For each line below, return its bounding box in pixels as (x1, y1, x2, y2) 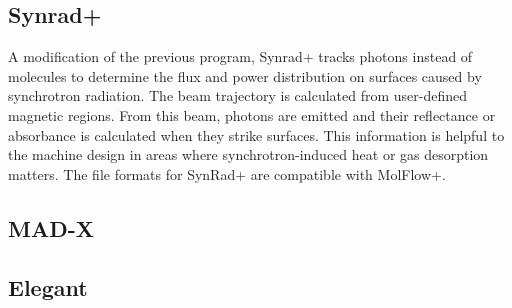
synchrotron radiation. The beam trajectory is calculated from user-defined (8, 85, 468, 106)
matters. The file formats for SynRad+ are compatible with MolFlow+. (8, 163, 446, 184)
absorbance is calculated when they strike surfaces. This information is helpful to (8, 124, 505, 145)
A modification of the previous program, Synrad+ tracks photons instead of (8, 46, 473, 67)
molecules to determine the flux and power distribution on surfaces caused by (8, 65, 482, 86)
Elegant (8, 271, 88, 302)
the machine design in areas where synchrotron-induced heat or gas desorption (8, 144, 489, 165)
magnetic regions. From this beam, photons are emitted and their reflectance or (8, 104, 496, 125)
